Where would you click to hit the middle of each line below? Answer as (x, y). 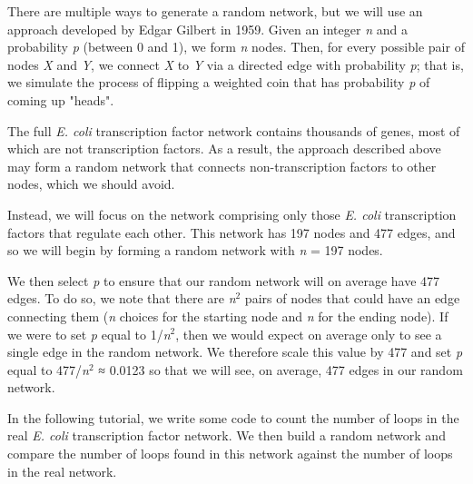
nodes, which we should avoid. (91, 184)
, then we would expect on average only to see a (309, 334)
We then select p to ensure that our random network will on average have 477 (224, 280)
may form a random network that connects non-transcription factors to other (222, 166)
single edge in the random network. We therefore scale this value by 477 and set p (235, 352)
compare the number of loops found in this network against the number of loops (230, 454)
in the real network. (62, 471)
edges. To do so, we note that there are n (122, 298)
